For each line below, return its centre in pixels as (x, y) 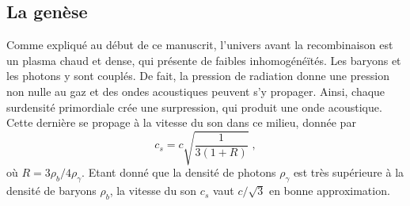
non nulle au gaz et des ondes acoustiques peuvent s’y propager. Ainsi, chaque (196, 91)
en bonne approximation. (329, 191)
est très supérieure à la (349, 172)
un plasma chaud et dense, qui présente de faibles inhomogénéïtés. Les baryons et (204, 60)
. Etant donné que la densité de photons (179, 172)
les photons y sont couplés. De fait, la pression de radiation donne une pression (198, 76)
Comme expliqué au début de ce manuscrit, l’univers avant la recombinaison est (200, 45)
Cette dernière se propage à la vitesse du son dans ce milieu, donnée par (181, 122)
